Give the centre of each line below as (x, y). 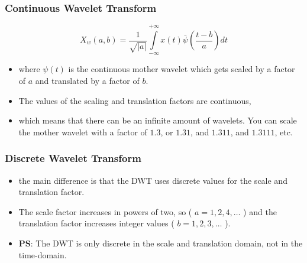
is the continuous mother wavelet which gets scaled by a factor (182, 69)
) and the (260, 211)
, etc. (284, 131)
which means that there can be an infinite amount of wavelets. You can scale (158, 120)
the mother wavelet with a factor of (83, 131)
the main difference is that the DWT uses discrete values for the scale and (153, 180)
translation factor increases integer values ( (96, 223)
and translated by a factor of (87, 80)
